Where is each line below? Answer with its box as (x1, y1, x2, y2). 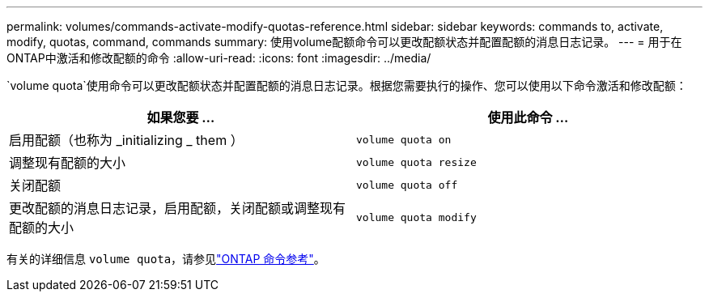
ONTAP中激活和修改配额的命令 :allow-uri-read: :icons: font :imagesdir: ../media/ (6, 51, 431, 65)
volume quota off (356, 178, 458, 191)
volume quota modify (356, 211, 477, 223)
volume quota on (356, 133, 452, 146)
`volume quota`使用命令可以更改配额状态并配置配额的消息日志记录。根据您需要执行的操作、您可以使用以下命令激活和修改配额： (6, 79, 687, 92)
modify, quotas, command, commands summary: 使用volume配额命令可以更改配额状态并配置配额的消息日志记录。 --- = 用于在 (6, 35, 682, 49)
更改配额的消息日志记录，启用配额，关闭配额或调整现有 (9, 200, 346, 216)
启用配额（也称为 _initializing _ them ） (9, 132, 244, 148)
